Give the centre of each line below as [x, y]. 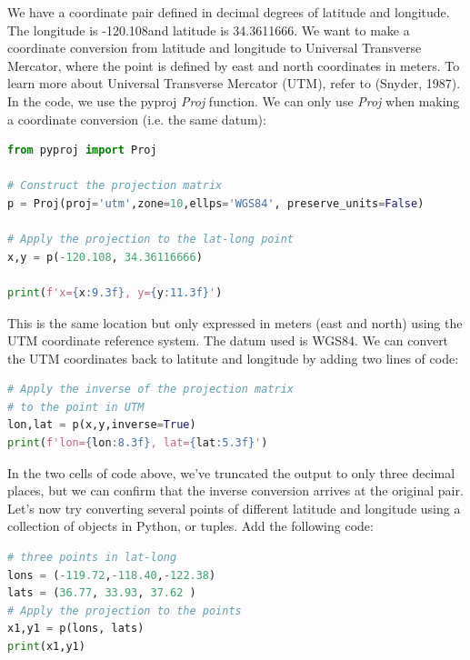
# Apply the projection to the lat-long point [150, 240]
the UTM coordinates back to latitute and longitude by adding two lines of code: [233, 358]
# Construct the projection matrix [115, 186]
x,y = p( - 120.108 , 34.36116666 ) [105, 257]
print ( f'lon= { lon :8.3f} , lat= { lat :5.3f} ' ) [138, 443]
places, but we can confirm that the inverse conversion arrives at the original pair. [235, 490]
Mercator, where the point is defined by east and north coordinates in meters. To [234, 65]
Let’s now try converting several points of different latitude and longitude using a [234, 508]
